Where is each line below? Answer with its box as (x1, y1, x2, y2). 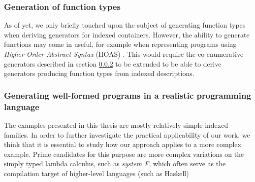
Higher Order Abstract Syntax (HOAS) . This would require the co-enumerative (4, 49, 244, 59)
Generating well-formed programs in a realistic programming (4, 89, 251, 101)
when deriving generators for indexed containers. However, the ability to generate (4, 29, 250, 39)
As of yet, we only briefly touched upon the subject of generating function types (4, 20, 246, 30)
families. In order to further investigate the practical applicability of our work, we (4, 129, 250, 140)
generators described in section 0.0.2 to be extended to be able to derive (4, 58, 222, 69)
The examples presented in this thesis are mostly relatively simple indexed (4, 119, 228, 130)
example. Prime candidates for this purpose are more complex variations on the (4, 148, 244, 159)
